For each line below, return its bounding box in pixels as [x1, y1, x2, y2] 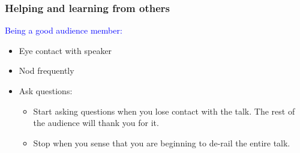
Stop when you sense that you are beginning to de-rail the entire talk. [33, 136, 290, 149]
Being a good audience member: [5, 24, 122, 37]
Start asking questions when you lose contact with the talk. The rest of [33, 104, 295, 117]
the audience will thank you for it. [33, 116, 159, 129]
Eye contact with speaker [19, 44, 112, 56]
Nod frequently [19, 64, 74, 77]
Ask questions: [19, 85, 73, 97]
